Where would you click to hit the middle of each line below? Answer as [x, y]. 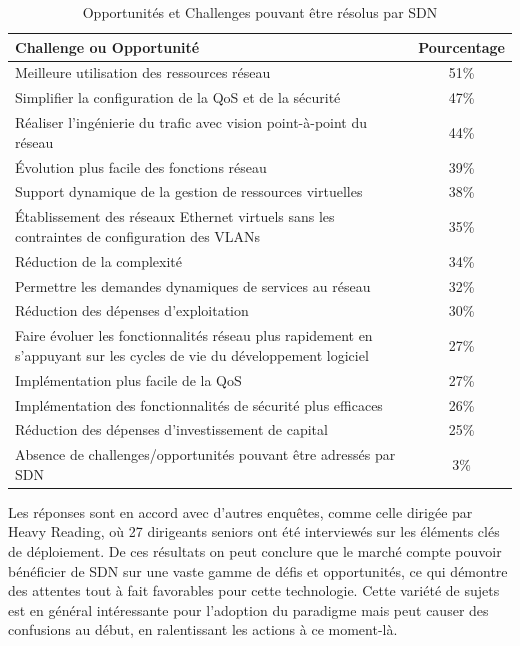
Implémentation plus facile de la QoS [128, 379]
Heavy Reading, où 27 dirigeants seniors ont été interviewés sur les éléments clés [254, 531]
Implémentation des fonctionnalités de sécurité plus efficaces [199, 404]
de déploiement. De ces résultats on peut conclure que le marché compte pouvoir [255, 551]
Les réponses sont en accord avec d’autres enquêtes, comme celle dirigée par [240, 511]
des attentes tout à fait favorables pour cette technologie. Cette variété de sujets [254, 590]
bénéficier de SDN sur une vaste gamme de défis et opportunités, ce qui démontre [258, 570]
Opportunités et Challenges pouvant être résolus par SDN [260, 12]
